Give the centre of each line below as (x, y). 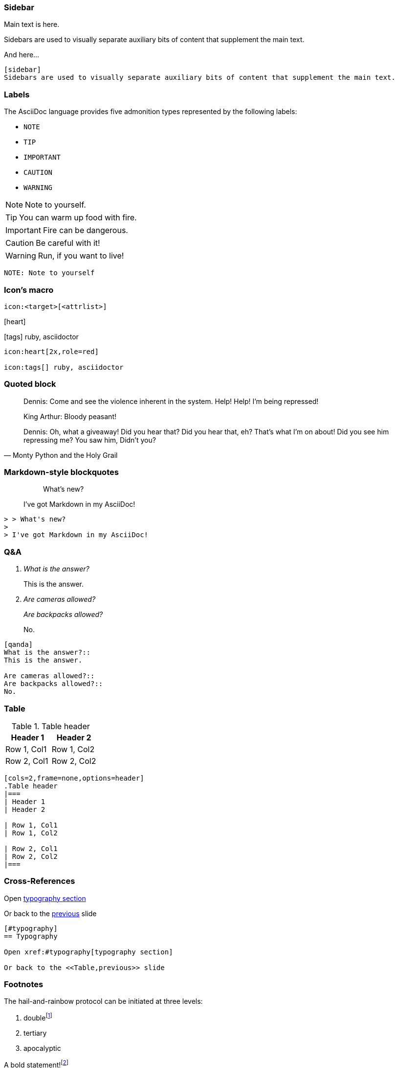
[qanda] (19, 645)
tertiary (35, 1033)
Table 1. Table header (51, 726)
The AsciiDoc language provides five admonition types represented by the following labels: (151, 112)
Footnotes (24, 984)
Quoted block (30, 384)
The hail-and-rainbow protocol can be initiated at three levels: (103, 1001)
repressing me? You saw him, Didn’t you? (90, 440)
